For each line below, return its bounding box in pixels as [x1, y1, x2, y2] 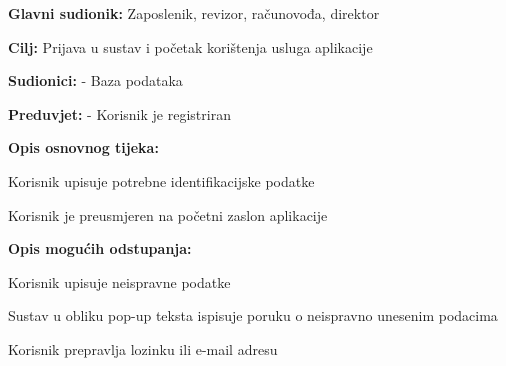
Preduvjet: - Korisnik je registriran [8, 103, 231, 124]
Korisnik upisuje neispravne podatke [8, 271, 231, 292]
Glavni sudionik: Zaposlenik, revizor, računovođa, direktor [8, 3, 380, 23]
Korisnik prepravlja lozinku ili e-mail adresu [8, 338, 278, 359]
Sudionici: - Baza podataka [8, 70, 183, 91]
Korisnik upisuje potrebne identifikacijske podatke [8, 170, 315, 191]
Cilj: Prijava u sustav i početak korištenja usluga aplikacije [8, 36, 373, 57]
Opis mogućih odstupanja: [8, 238, 192, 259]
